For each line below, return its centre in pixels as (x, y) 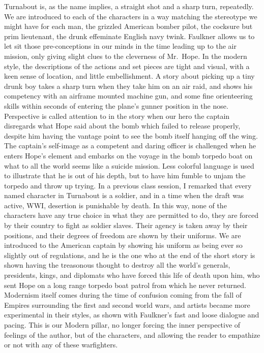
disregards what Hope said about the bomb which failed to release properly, (122, 126)
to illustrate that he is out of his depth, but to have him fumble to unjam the (125, 175)
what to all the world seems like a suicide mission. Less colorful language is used (129, 165)
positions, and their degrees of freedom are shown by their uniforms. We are (123, 235)
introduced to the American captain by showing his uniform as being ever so (123, 245)
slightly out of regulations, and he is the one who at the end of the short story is (130, 255)
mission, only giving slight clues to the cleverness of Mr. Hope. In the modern (126, 56)
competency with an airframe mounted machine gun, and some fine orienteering (128, 96)
